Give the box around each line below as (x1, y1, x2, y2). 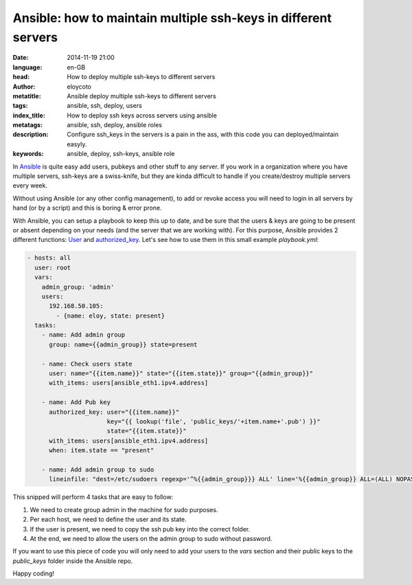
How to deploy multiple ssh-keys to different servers (67, 73, 216, 81)
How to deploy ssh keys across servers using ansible (67, 111, 218, 120)
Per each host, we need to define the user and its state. (30, 516, 187, 524)
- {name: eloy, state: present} (56, 311, 165, 320)
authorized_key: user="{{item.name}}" (49, 408, 180, 416)
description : (12, 131, 49, 139)
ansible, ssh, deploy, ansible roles (67, 121, 163, 129)
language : (12, 63, 43, 71)
